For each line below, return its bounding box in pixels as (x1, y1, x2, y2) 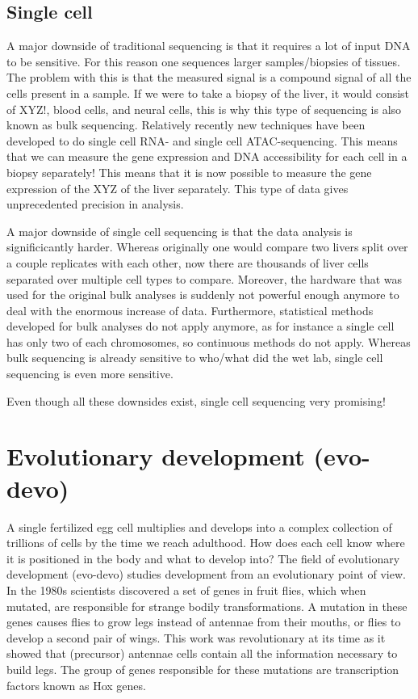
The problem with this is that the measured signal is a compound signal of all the (6, 69, 412, 86)
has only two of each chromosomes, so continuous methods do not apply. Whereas (6, 333, 411, 350)
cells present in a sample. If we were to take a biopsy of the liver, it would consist (6, 84, 410, 101)
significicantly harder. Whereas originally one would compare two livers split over (6, 238, 408, 255)
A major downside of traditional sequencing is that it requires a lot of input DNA (6, 37, 411, 54)
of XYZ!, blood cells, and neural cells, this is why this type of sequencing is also (6, 100, 402, 117)
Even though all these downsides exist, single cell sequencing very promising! (6, 392, 386, 409)
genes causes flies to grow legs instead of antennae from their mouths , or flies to (6, 613, 401, 630)
